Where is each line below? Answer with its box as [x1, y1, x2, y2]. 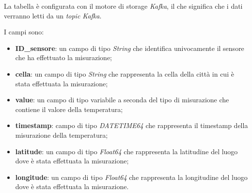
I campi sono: [4, 27, 44, 37]
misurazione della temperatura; [15, 129, 108, 140]
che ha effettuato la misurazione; [15, 52, 112, 63]
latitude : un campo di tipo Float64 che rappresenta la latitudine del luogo [15, 146, 238, 156]
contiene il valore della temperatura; [15, 104, 123, 114]
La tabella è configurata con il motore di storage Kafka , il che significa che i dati [4, 1, 243, 11]
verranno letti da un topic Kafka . [4, 10, 102, 20]
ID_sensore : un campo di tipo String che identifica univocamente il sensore [15, 43, 244, 53]
